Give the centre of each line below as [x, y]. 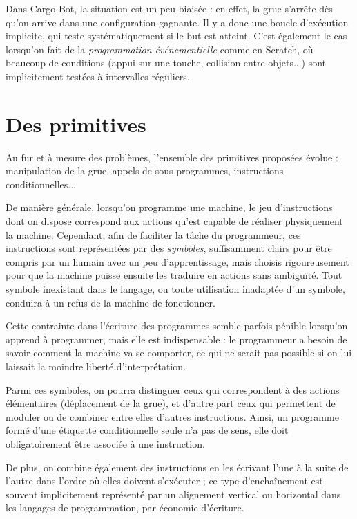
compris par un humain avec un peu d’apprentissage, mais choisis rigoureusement [177, 261]
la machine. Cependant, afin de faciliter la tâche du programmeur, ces [153, 234]
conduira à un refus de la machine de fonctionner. [110, 302]
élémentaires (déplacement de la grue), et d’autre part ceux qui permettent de [171, 403]
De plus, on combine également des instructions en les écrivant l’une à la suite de [177, 467]
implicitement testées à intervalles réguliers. [98, 76]
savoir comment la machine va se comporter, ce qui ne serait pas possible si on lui [179, 353]
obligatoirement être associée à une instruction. [105, 443]
